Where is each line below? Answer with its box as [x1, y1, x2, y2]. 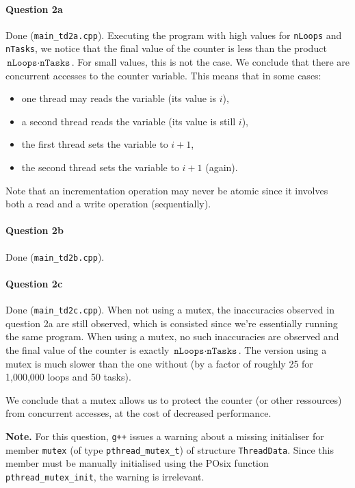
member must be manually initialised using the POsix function [5, 456, 269, 470]
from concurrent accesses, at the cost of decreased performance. [5, 406, 272, 420]
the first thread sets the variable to [21, 137, 168, 151]
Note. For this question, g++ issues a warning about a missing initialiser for [5, 428, 324, 443]
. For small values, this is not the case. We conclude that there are [71, 55, 350, 69]
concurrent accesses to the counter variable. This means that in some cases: [5, 68, 321, 82]
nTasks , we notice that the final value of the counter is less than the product [5, 41, 327, 55]
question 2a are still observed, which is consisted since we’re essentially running [5, 316, 338, 330]
